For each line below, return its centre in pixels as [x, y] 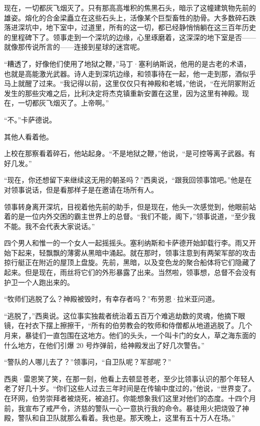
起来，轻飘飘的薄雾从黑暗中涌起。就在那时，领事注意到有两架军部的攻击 [137, 252]
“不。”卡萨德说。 [30, 119]
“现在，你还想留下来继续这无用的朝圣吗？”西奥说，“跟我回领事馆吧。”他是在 [128, 180]
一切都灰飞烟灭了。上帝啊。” [63, 103]
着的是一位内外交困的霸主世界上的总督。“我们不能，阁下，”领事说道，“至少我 [130, 216]
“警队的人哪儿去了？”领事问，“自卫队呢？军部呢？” [88, 362]
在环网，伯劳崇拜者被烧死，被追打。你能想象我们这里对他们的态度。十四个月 [130, 398]
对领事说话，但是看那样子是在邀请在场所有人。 [81, 189]
